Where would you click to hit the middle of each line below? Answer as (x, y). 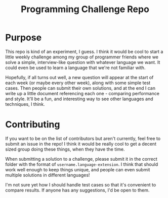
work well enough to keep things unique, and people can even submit (78, 169)
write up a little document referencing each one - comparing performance (82, 93)
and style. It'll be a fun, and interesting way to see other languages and (79, 99)
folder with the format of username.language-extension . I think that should (82, 164)
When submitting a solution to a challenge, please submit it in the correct (81, 159)
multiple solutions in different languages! (48, 175)
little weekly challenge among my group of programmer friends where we (82, 57)
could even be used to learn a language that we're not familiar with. (75, 68)
